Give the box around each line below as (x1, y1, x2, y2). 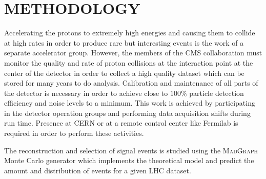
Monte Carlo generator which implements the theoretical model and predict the (4, 155, 254, 166)
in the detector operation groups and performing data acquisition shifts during (4, 107, 251, 118)
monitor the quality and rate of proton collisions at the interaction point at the (4, 57, 253, 68)
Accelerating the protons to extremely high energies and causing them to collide (4, 27, 255, 38)
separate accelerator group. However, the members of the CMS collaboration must (4, 47, 262, 58)
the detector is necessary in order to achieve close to (4, 87, 168, 98)
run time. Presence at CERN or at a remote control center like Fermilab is (4, 117, 238, 128)
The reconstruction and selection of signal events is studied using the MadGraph (4, 145, 258, 155)
